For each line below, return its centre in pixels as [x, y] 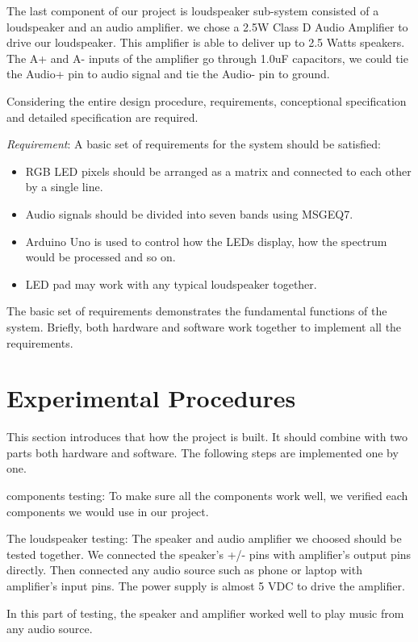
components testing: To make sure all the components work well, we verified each [207, 495]
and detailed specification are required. [102, 117]
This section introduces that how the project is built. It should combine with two [207, 437]
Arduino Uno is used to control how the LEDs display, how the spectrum [206, 241]
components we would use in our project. [108, 511]
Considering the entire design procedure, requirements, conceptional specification [207, 100]
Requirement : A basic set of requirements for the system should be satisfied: [194, 144]
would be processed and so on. [100, 257]
